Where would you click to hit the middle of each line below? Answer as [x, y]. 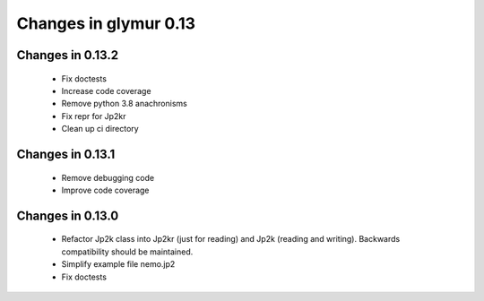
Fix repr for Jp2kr [94, 116]
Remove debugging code [108, 177]
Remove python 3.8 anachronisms [124, 104]
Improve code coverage [105, 190]
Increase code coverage [106, 90]
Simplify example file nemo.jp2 [118, 264]
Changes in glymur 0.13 [106, 23]
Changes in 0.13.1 [66, 154]
